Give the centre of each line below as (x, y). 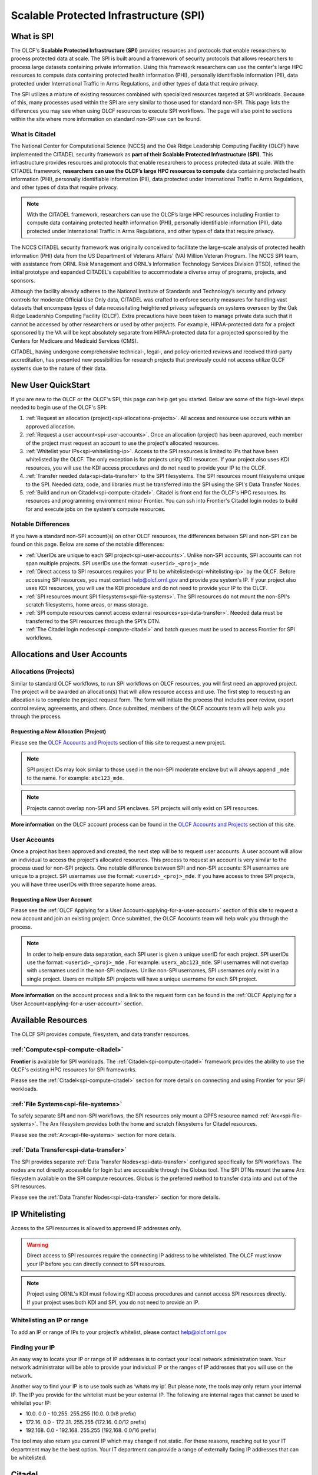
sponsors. (23, 280)
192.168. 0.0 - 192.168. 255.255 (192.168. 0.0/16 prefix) (91, 1430)
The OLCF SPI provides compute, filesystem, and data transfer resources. (100, 1034)
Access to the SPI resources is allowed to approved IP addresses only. (96, 1228)
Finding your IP (33, 1347)
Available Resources (49, 1020)
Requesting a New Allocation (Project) (59, 732)
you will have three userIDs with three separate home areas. (84, 884)
